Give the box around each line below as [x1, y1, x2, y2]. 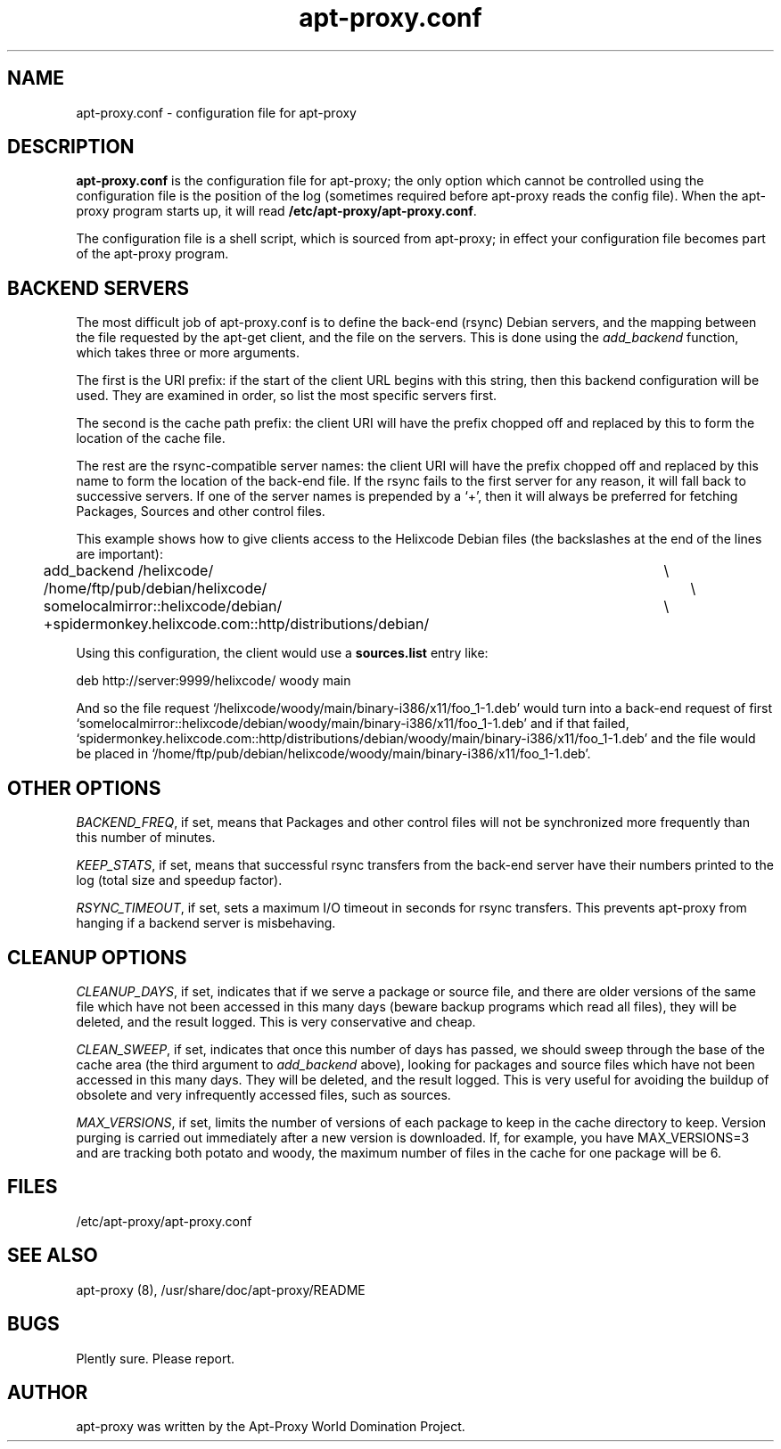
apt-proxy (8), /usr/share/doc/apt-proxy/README [76, 1281, 366, 1298]
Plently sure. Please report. [76, 1350, 235, 1366]
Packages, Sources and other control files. [76, 503, 325, 520]
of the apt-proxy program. [76, 246, 229, 262]
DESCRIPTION [7, 135, 135, 159]
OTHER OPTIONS [7, 776, 161, 799]
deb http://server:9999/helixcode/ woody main [76, 673, 351, 689]
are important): [76, 546, 164, 562]
